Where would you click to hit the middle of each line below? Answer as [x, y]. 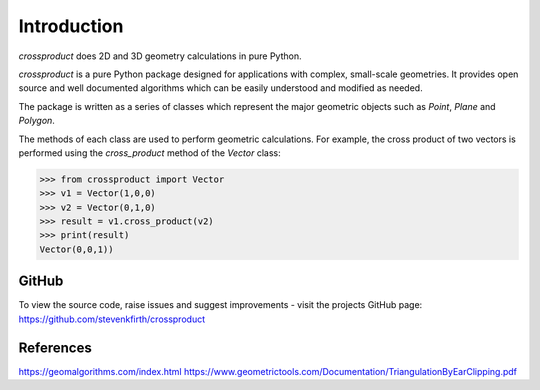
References [55, 347]
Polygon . [36, 121]
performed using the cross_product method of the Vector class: [149, 152]
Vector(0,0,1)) [76, 249]
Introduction [71, 26]
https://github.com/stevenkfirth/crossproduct [111, 319]
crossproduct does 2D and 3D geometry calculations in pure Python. [160, 56]
